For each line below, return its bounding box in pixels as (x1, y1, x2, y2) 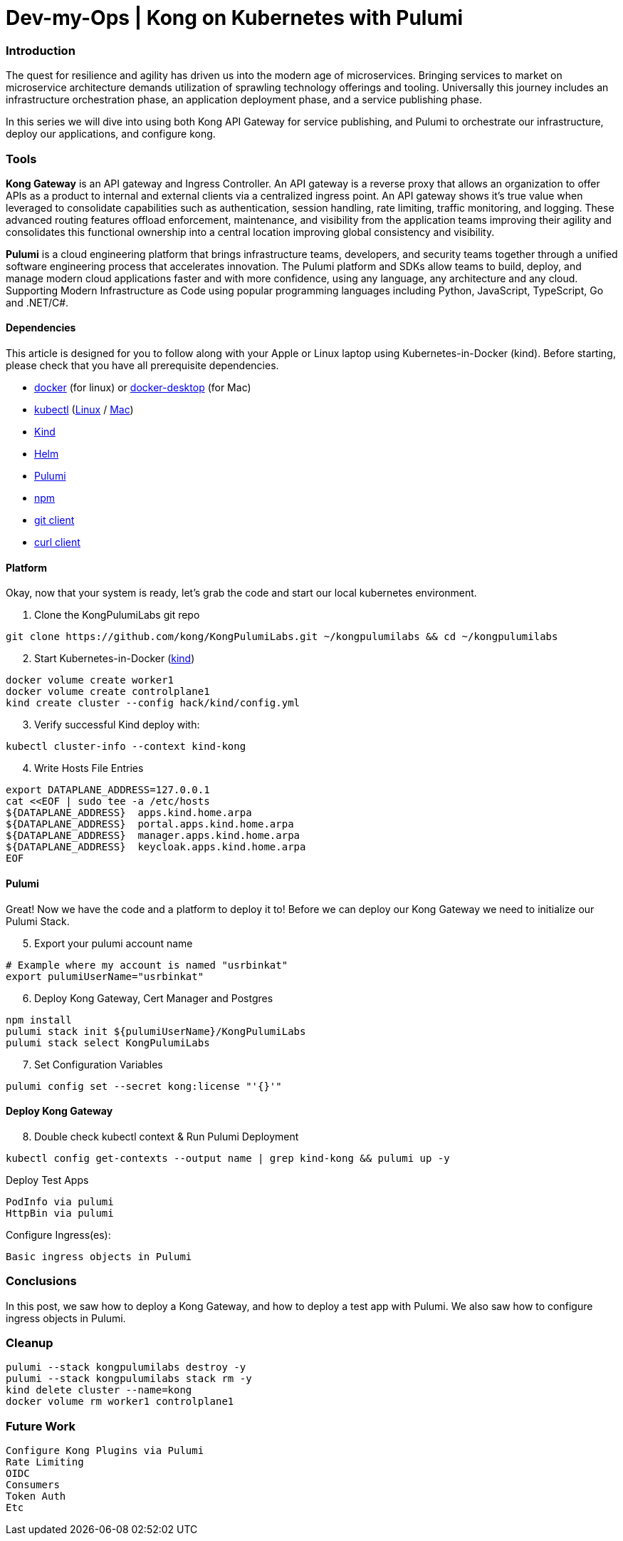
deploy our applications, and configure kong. (6, 128, 216, 140)
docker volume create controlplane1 (6, 686, 210, 698)
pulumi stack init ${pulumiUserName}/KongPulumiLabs (6, 1025, 306, 1037)
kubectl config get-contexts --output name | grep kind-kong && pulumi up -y (6, 1152, 450, 1164)
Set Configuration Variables (34, 1058, 163, 1071)
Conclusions (6, 1274, 77, 1289)
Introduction (6, 43, 75, 58)
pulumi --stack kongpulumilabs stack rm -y (6, 1373, 252, 1385)
